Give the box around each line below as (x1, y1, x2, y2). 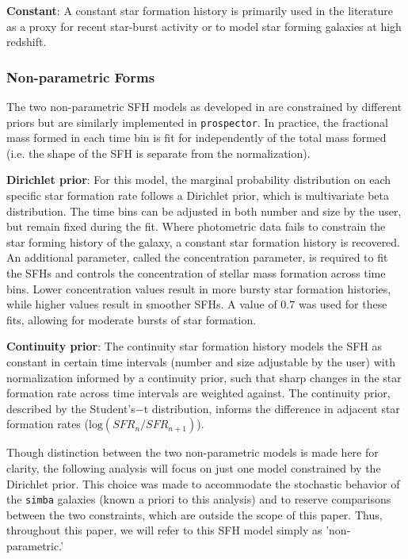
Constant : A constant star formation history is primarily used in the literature (6, 2, 394, 18)
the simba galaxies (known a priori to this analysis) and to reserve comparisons (6, 491, 391, 507)
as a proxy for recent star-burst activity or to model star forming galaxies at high (6, 17, 402, 34)
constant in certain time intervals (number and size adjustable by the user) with (6, 353, 395, 369)
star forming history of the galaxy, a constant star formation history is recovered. (6, 233, 401, 250)
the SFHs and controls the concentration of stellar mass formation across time (6, 265, 386, 281)
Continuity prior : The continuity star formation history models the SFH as (6, 338, 383, 354)
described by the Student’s (6, 400, 135, 416)
